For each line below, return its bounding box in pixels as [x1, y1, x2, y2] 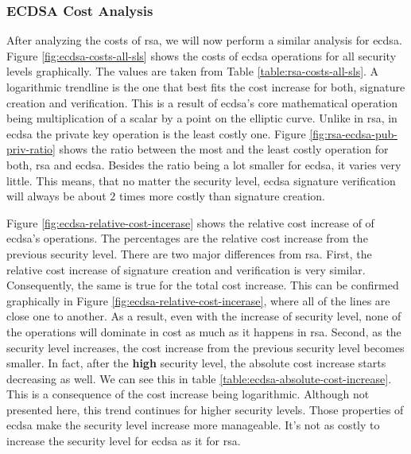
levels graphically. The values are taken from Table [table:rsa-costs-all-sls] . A [6, 63, 379, 80]
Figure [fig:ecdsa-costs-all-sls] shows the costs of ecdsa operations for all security [6, 47, 397, 64]
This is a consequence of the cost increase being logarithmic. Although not [6, 386, 370, 402]
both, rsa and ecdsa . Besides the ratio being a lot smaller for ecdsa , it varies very [6, 156, 401, 173]
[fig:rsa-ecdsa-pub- [309, 125, 397, 142]
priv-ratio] [6, 141, 56, 157]
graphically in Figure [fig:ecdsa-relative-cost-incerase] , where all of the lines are [6, 292, 390, 308]
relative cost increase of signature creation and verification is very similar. [6, 261, 366, 277]
